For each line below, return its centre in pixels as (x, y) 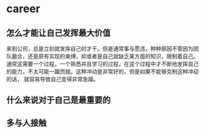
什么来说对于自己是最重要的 (59, 100)
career (23, 9)
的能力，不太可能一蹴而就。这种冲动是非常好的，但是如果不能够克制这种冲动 (103, 71)
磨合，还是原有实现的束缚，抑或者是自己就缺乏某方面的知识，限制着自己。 (105, 56)
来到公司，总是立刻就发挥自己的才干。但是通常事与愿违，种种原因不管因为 (100, 49)
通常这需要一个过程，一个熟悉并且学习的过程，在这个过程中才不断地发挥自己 (103, 64)
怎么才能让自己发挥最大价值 (59, 33)
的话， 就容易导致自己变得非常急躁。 (52, 79)
